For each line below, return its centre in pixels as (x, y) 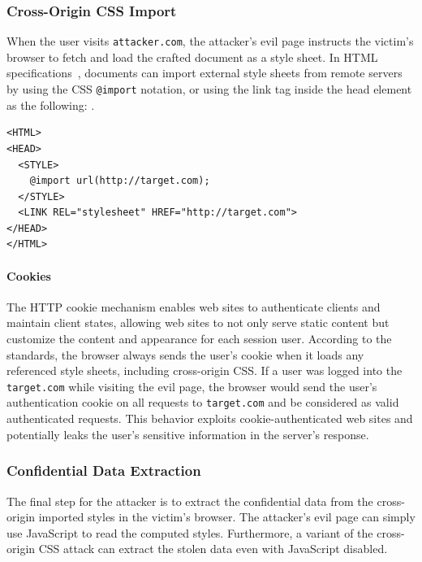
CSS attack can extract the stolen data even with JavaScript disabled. (213, 549)
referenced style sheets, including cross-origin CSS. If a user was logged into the (205, 370)
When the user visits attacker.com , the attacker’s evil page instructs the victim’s (210, 41)
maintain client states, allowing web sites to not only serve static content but (198, 322)
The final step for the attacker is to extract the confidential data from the (190, 501)
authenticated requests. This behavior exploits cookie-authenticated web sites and (210, 418)
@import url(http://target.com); (120, 181)
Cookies (29, 275)
